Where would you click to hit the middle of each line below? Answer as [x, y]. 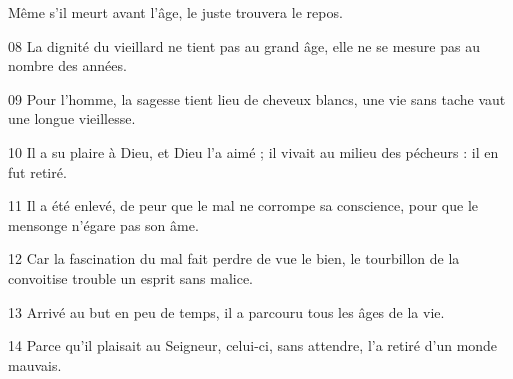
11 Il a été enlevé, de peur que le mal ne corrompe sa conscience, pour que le [243, 205]
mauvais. [35, 364]
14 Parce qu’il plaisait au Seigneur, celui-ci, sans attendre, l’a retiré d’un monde [253, 345]
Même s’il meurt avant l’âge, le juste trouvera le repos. [175, 12]
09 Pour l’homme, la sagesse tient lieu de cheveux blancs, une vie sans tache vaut [257, 98]
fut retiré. [37, 171]
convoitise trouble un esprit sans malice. [130, 277]
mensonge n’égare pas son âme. [103, 224]
